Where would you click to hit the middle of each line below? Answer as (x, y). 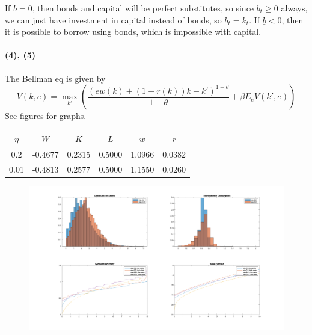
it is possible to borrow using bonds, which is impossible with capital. (133, 32)
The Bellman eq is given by (55, 78)
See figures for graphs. (46, 116)
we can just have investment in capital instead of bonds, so (113, 20)
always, (294, 8)
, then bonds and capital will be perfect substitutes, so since (143, 8)
